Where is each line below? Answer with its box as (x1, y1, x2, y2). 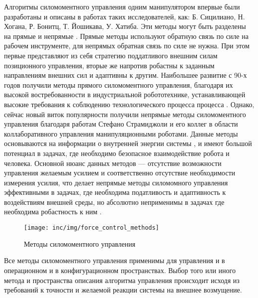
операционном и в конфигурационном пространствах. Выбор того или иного (4, 265, 236, 275)
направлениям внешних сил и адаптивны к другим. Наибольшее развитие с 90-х (4, 70, 247, 80)
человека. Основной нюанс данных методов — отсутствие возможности (4, 157, 222, 168)
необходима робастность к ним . (4, 206, 102, 217)
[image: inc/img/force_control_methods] (24, 224, 160, 232)
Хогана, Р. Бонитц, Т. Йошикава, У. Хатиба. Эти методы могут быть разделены (4, 21, 246, 31)
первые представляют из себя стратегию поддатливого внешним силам (4, 50, 218, 60)
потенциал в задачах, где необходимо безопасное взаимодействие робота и (4, 148, 230, 158)
